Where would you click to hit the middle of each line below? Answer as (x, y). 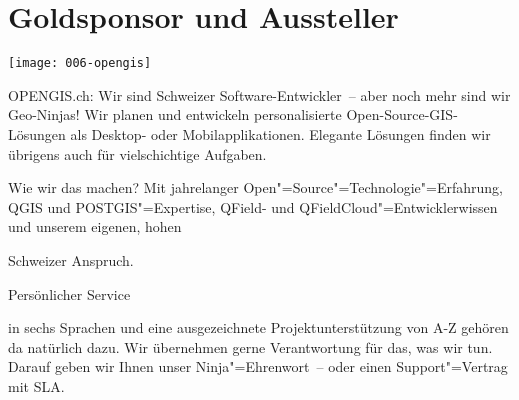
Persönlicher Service (69, 293)
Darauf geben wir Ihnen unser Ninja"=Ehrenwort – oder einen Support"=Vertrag (258, 366)
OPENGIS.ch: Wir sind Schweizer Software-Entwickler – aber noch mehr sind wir (259, 94)
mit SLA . (36, 385)
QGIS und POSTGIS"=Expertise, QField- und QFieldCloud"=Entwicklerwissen (253, 206)
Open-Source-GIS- (402, 114)
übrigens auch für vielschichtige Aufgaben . (137, 153)
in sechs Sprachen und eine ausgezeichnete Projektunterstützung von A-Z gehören (258, 327)
